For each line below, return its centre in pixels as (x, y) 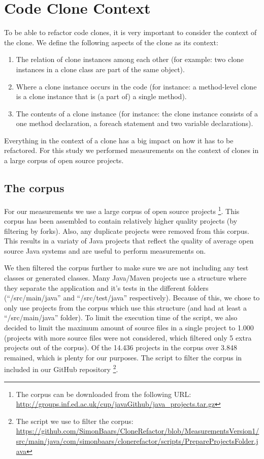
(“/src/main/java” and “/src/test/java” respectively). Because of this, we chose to (132, 298)
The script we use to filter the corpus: (75, 421)
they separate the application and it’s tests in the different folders (106, 287)
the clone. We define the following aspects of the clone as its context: (111, 42)
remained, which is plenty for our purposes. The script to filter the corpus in (123, 357)
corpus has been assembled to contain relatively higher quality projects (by (121, 221)
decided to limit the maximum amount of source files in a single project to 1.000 (129, 328)
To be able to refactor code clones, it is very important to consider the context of (130, 32)
